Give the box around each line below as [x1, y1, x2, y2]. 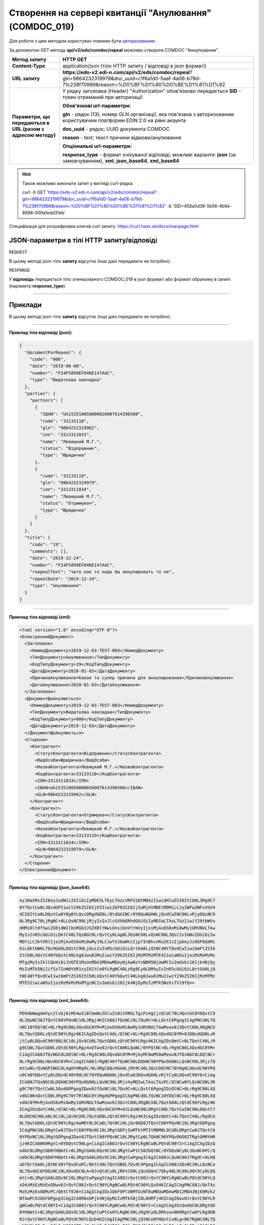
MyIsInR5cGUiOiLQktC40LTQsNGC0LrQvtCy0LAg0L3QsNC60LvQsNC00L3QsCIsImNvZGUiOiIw [19, 932, 216, 938]
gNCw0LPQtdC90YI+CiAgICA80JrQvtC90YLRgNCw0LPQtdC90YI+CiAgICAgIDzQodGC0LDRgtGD [19, 1202, 216, 1208]
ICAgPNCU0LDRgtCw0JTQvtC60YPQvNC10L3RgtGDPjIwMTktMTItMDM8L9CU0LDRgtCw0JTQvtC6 [19, 1127, 216, 1133]
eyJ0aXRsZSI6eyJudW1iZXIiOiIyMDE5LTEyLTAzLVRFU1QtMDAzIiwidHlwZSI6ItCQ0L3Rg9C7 [19, 898, 216, 904]
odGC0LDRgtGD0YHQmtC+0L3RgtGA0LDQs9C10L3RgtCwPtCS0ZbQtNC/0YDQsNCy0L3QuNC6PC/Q [19, 1148, 216, 1153]
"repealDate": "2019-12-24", [29, 576, 100, 582]
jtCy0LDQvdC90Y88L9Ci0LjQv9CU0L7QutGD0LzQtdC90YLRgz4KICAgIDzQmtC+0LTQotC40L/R [19, 1038, 216, 1044]
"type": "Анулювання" [29, 583, 82, 588]
